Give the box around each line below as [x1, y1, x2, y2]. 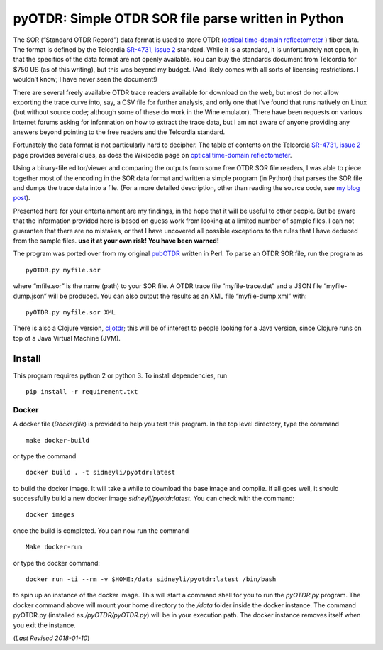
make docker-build [26, 436, 90, 444]
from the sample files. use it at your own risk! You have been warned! [13, 236, 219, 245]
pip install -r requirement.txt [26, 387, 138, 395]
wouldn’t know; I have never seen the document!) [13, 75, 157, 84]
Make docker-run [26, 543, 82, 551]
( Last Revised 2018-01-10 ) [13, 634, 90, 642]
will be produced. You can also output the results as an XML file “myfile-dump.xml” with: [48, 292, 307, 300]
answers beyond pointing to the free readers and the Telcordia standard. [13, 128, 226, 136]
